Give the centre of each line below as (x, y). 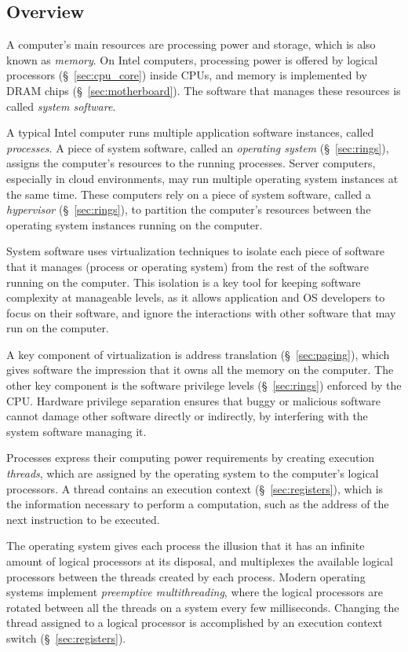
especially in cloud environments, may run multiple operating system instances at (202, 178)
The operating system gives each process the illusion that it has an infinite (186, 546)
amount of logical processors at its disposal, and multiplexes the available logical (200, 561)
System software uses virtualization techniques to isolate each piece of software (196, 251)
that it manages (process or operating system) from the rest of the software (188, 266)
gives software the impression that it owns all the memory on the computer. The (200, 370)
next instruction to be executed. (83, 519)
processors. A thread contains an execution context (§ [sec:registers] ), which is (195, 488)
